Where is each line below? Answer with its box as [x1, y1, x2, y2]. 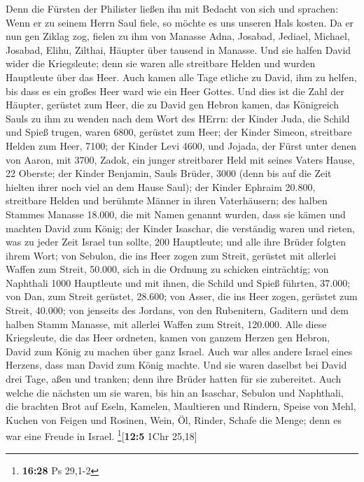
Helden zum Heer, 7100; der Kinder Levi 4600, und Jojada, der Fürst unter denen [6, 138, 357, 153]
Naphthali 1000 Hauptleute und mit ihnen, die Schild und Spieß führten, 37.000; [6, 275, 351, 290]
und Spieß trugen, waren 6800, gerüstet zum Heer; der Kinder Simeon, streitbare [6, 125, 352, 139]
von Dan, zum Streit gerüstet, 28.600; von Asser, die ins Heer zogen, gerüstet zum [6, 289, 358, 304]
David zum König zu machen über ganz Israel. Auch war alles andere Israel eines [6, 343, 353, 358]
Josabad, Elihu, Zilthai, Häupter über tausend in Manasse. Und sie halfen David [6, 42, 351, 57]
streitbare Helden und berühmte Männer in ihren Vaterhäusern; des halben [6, 193, 328, 208]
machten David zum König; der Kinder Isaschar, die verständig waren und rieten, [6, 220, 355, 235]
